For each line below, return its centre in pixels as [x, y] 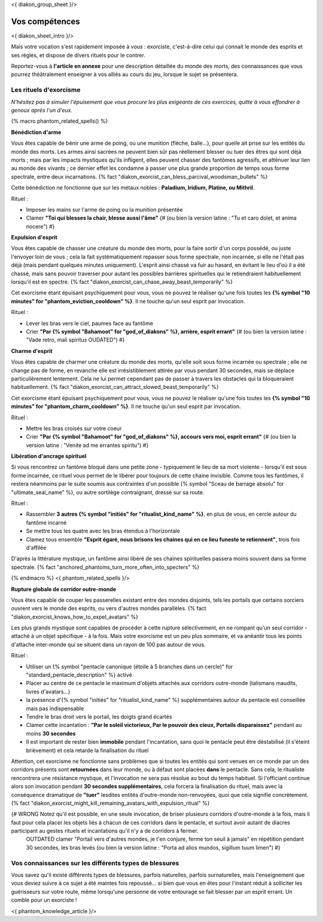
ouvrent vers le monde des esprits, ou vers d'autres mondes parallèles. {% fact [109, 608]
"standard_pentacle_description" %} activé [79, 675]
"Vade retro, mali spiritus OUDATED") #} [75, 340]
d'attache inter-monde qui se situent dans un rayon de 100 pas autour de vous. [108, 644]
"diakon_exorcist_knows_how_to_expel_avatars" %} [75, 617]
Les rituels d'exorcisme [46, 90]
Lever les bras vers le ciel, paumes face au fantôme [90, 323]
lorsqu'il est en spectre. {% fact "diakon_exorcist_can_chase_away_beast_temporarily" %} [122, 282]
